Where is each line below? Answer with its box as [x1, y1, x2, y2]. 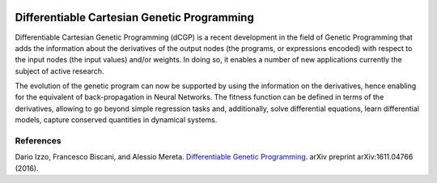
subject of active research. [15, 66, 104, 76]
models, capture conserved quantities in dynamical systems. [15, 115, 218, 125]
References [15, 135, 62, 147]
